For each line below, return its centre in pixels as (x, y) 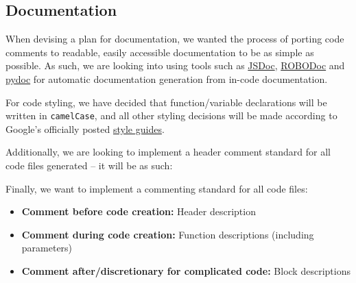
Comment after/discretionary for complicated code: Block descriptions (186, 270)
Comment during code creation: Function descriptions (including (168, 234)
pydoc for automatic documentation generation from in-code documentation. (167, 78)
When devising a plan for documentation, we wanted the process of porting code (175, 39)
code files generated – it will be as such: (89, 165)
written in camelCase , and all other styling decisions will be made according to (171, 115)
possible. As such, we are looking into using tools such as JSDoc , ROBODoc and (175, 65)
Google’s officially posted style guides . (85, 128)
